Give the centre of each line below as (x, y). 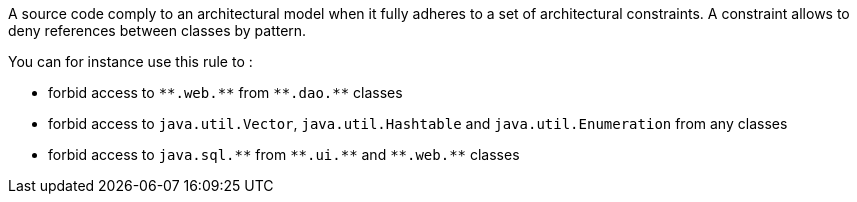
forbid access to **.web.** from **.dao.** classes (225, 92)
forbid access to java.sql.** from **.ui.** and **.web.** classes (284, 154)
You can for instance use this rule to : (130, 61)
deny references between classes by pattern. (157, 30)
